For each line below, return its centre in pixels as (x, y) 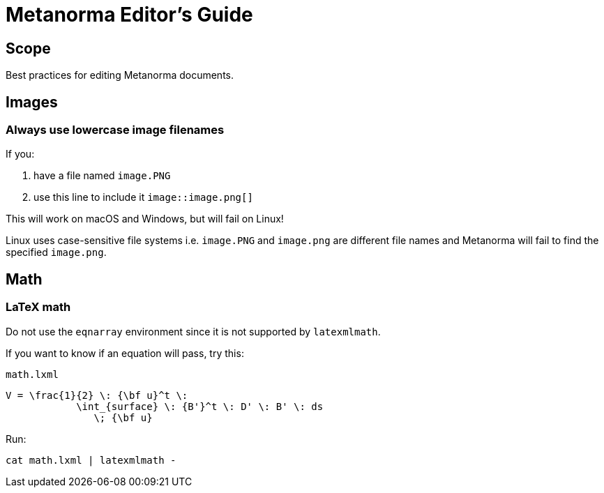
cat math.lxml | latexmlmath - (91, 460)
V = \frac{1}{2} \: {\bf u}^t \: (97, 395)
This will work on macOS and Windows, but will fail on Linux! (145, 219)
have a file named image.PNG (102, 176)
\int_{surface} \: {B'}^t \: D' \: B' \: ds (200, 406)
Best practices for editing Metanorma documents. (120, 75)
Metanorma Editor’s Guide (129, 15)
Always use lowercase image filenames (115, 130)
